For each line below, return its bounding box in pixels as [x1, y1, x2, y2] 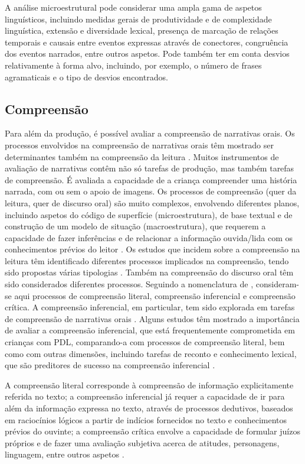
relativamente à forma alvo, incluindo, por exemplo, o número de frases [5, 59, 262, 71]
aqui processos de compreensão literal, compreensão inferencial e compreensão [14, 289, 296, 301]
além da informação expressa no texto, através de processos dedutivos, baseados [5, 402, 293, 414]
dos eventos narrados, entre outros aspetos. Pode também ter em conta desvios [5, 47, 290, 60]
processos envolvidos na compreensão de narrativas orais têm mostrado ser [5, 138, 274, 151]
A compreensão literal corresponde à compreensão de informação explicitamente [5, 378, 294, 391]
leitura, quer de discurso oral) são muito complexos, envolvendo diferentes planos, [5, 196, 300, 209]
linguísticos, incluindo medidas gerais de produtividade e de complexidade [5, 12, 272, 25]
